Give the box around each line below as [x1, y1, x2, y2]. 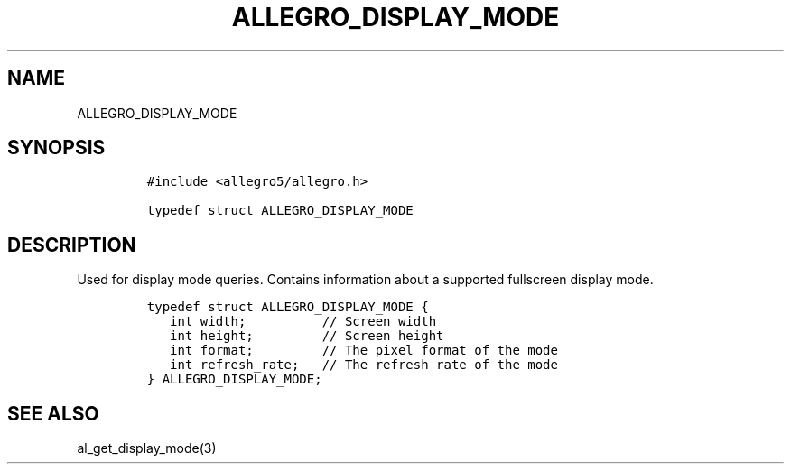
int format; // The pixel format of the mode [170, 343, 558, 358]
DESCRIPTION [7, 233, 136, 256]
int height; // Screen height [170, 328, 444, 344]
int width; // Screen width [170, 314, 437, 329]
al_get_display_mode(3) [77, 440, 217, 457]
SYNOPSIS [7, 136, 106, 160]
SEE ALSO [7, 402, 99, 425]
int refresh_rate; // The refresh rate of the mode [170, 357, 558, 373]
